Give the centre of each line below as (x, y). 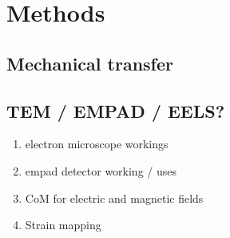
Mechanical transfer (90, 63)
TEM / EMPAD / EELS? (116, 110)
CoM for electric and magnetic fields (114, 198)
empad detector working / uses (101, 170)
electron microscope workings (97, 144)
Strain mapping (63, 225)
